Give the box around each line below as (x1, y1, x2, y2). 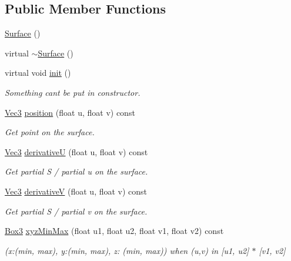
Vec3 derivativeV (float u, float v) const (5, 185, 148, 197)
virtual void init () (5, 66, 71, 79)
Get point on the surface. (5, 126, 95, 138)
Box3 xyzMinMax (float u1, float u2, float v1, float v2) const (5, 225, 224, 237)
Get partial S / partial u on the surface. (5, 165, 148, 178)
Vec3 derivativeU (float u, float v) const (5, 145, 148, 158)
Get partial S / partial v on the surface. (5, 205, 148, 217)
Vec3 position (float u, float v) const (5, 106, 135, 118)
